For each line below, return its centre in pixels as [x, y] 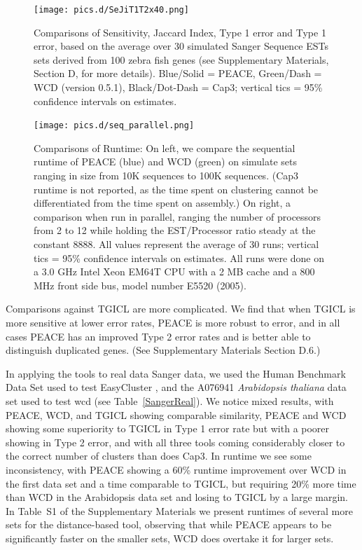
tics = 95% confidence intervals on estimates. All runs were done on [179, 257]
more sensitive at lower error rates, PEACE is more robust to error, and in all [173, 322]
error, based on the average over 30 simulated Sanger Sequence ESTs [181, 46]
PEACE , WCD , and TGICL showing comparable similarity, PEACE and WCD [176, 414]
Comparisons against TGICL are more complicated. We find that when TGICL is [181, 309]
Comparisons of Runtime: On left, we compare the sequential [165, 147]
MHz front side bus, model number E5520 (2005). [140, 285]
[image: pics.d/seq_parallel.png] [114, 126]
